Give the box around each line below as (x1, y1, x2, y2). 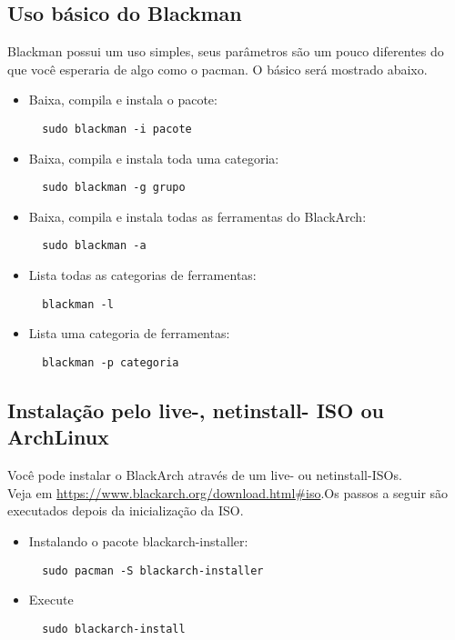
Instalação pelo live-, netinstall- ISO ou (7, 396, 384, 425)
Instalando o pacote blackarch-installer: (28, 532, 248, 551)
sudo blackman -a (42, 239, 147, 253)
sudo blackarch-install (42, 622, 186, 635)
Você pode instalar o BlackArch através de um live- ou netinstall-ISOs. (7, 465, 402, 485)
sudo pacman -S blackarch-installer (42, 564, 264, 577)
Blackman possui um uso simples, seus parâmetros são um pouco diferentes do (7, 42, 444, 61)
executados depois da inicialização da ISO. (7, 501, 244, 520)
